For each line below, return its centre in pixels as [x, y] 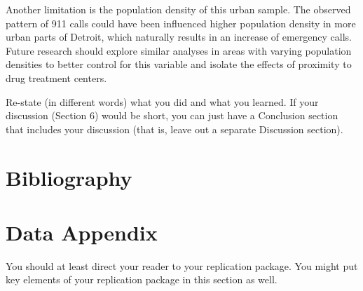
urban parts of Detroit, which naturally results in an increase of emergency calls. [179, 37]
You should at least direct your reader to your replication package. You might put [182, 265]
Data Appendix [82, 232]
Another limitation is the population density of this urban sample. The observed [178, 9]
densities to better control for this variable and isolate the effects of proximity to [179, 64]
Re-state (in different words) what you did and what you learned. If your [162, 101]
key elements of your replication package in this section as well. [142, 279]
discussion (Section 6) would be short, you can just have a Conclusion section [172, 115]
